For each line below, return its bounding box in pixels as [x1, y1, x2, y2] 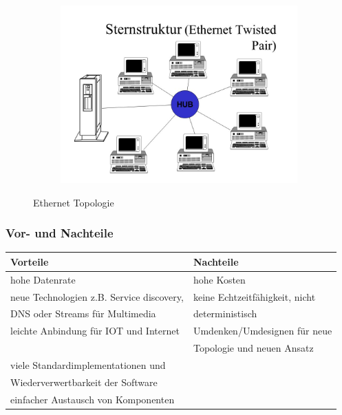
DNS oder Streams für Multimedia [10, 306, 156, 321]
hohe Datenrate [10, 272, 76, 286]
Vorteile [10, 254, 49, 268]
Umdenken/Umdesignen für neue [193, 323, 332, 338]
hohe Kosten [193, 272, 246, 286]
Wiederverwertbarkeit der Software [10, 374, 158, 389]
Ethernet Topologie [33, 195, 114, 209]
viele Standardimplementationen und [10, 357, 166, 372]
